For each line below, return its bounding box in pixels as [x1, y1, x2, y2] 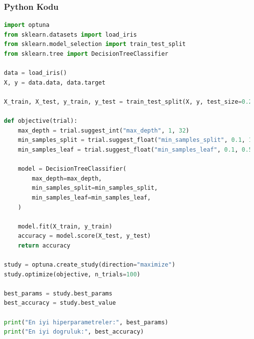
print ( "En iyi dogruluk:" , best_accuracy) [4, 328, 144, 336]
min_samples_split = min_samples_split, [32, 184, 158, 192]
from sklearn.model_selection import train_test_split [4, 41, 186, 48]
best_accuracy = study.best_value [4, 299, 116, 307]
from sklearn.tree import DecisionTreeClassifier [4, 50, 169, 57]
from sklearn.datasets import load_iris [4, 31, 137, 38]
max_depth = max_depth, [32, 175, 102, 182]
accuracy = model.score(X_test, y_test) [18, 232, 151, 240]
